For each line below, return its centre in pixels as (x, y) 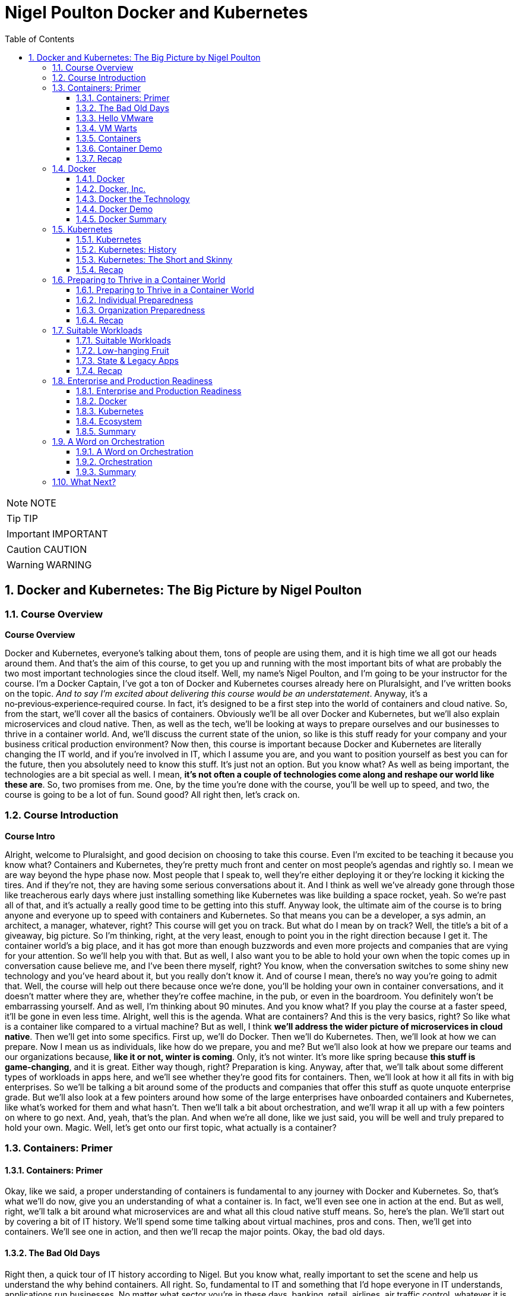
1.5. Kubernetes (83, 229)
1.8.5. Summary (106, 431)
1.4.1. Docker (101, 178)
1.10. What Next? (84, 482)
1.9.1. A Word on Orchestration (135, 451)
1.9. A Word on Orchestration (109, 441)
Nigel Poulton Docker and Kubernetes (156, 12)
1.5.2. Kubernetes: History (126, 249)
